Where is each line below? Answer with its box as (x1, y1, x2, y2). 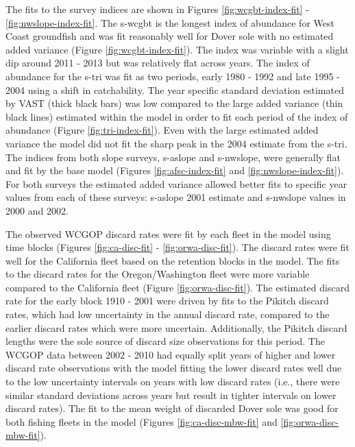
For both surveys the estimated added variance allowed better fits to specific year (5, 176, 347, 191)
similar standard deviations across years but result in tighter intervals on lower (5, 387, 336, 402)
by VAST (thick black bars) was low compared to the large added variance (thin (5, 96, 343, 110)
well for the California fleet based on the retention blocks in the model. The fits (5, 253, 340, 267)
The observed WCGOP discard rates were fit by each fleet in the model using (5, 226, 331, 241)
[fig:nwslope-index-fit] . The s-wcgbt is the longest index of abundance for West (5, 15, 334, 29)
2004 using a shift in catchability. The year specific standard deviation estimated (5, 82, 344, 97)
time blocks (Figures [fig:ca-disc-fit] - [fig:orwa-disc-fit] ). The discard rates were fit (5, 240, 350, 254)
